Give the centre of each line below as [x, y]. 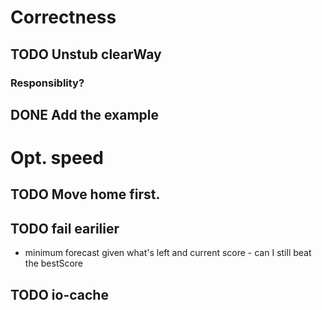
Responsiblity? [47, 83]
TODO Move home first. [85, 194]
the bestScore [54, 263]
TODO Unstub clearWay [86, 54]
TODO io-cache [59, 294]
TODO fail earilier [65, 228]
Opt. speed [57, 158]
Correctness [63, 17]
